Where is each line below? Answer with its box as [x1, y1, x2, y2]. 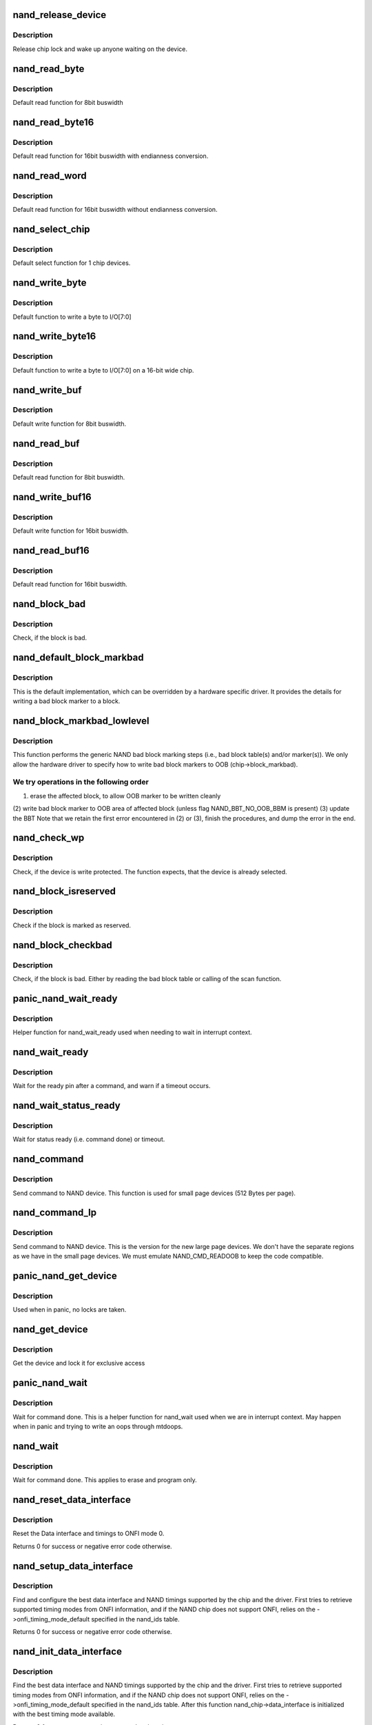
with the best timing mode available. [12, 1710, 116, 1718]
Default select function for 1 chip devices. [12, 259, 131, 267]
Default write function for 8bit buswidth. [12, 420, 127, 428]
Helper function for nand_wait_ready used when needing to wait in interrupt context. [12, 1028, 253, 1036]
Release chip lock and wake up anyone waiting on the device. [12, 45, 188, 53]
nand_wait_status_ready [12, 1100, 121, 1112]
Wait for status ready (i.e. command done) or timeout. [12, 1135, 165, 1143]
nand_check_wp [12, 832, 85, 844]
